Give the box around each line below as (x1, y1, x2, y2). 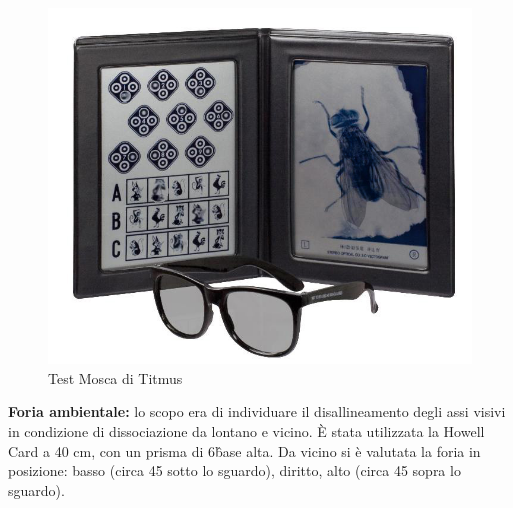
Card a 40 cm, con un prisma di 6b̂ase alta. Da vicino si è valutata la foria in (8, 440, 481, 461)
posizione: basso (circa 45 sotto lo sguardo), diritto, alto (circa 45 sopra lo (8, 460, 461, 481)
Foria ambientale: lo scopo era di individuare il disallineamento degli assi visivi (8, 401, 506, 422)
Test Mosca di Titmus (48, 367, 183, 388)
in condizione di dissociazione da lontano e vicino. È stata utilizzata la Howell (8, 421, 485, 442)
